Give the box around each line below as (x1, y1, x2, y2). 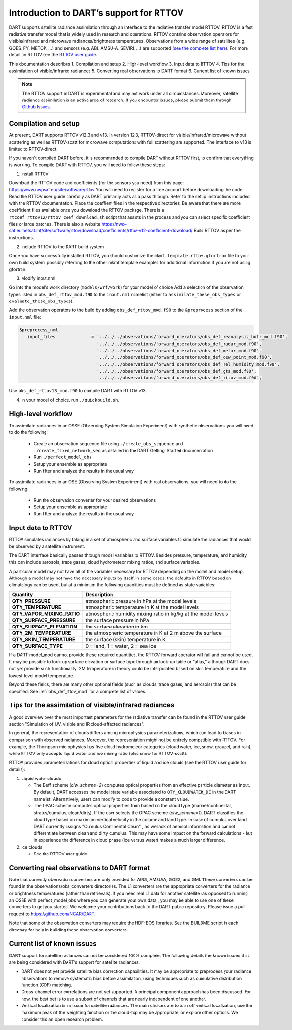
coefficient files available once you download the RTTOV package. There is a (9, 207, 164, 213)
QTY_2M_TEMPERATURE (12, 629, 71, 636)
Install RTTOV (21, 171, 49, 176)
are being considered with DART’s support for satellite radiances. (9, 959, 140, 965)
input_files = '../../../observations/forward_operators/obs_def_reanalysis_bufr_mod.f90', (27, 334, 288, 340)
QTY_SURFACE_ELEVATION (12, 623, 78, 630)
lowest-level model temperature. (9, 672, 74, 678)
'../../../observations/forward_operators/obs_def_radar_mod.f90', (96, 341, 262, 347)
